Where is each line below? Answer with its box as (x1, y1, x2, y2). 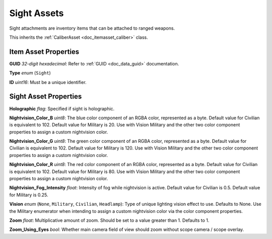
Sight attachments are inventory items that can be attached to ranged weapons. (9, 25, 175, 31)
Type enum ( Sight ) (9, 70, 51, 76)
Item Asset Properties (9, 47, 80, 56)
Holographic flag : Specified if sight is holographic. (9, 106, 115, 112)
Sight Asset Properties (9, 92, 82, 101)
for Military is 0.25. (9, 192, 48, 198)
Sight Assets (9, 8, 64, 19)
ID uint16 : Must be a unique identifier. (9, 79, 87, 85)
